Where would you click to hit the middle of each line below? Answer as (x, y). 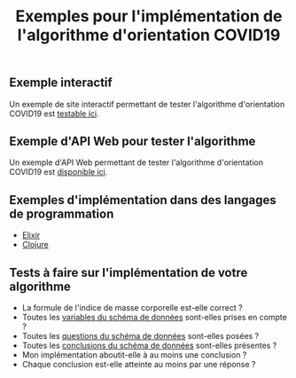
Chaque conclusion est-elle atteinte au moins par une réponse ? (139, 365)
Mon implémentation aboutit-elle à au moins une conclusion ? (134, 355)
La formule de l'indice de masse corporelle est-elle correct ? (132, 308)
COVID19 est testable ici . (54, 114)
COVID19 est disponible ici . (58, 172)
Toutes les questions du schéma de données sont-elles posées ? (140, 336)
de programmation (62, 213)
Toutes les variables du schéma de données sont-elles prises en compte (155, 318)
